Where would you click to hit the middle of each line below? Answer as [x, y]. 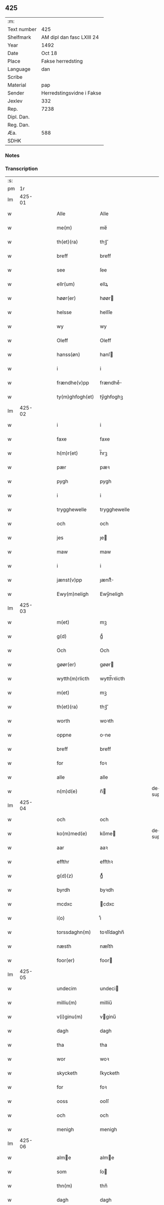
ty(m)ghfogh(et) [75, 397]
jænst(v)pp [70, 580]
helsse [64, 312]
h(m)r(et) [67, 453]
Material [17, 85]
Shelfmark [19, 37]
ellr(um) [66, 284]
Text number [22, 29]
